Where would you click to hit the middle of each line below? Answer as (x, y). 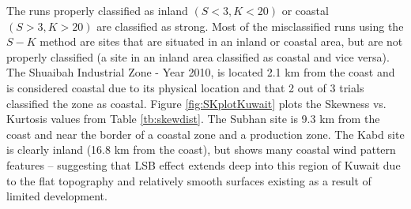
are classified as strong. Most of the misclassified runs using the (250, 26)
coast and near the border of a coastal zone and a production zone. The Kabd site (205, 134)
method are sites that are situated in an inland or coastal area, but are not (221, 41)
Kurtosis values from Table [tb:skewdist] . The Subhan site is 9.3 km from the (193, 119)
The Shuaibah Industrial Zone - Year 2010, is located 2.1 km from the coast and (201, 72)
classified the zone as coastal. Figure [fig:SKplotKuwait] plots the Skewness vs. (196, 103)
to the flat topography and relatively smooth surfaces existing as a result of (189, 180)
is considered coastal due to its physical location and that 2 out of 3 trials (185, 87)
